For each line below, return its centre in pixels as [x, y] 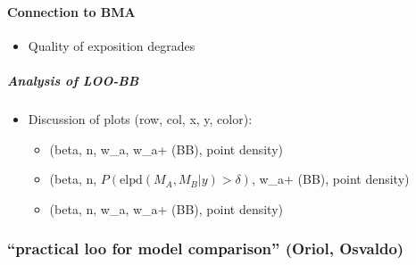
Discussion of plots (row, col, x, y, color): [140, 118]
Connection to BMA [71, 11]
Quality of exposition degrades [112, 45]
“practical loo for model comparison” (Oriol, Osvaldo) [206, 248]
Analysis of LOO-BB [73, 80]
